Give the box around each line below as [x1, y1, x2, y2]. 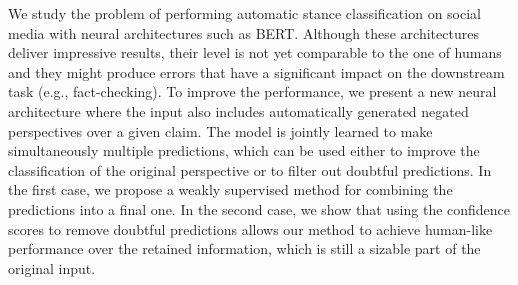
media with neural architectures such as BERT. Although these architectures [8, 22, 479, 43]
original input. [8, 257, 96, 278]
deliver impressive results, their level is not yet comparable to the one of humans [8, 42, 502, 63]
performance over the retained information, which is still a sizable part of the [8, 238, 481, 259]
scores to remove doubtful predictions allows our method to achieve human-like [8, 218, 493, 239]
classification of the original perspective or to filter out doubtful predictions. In [8, 159, 492, 180]
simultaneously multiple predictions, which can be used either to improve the [8, 140, 480, 161]
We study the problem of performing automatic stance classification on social [8, 3, 482, 23]
